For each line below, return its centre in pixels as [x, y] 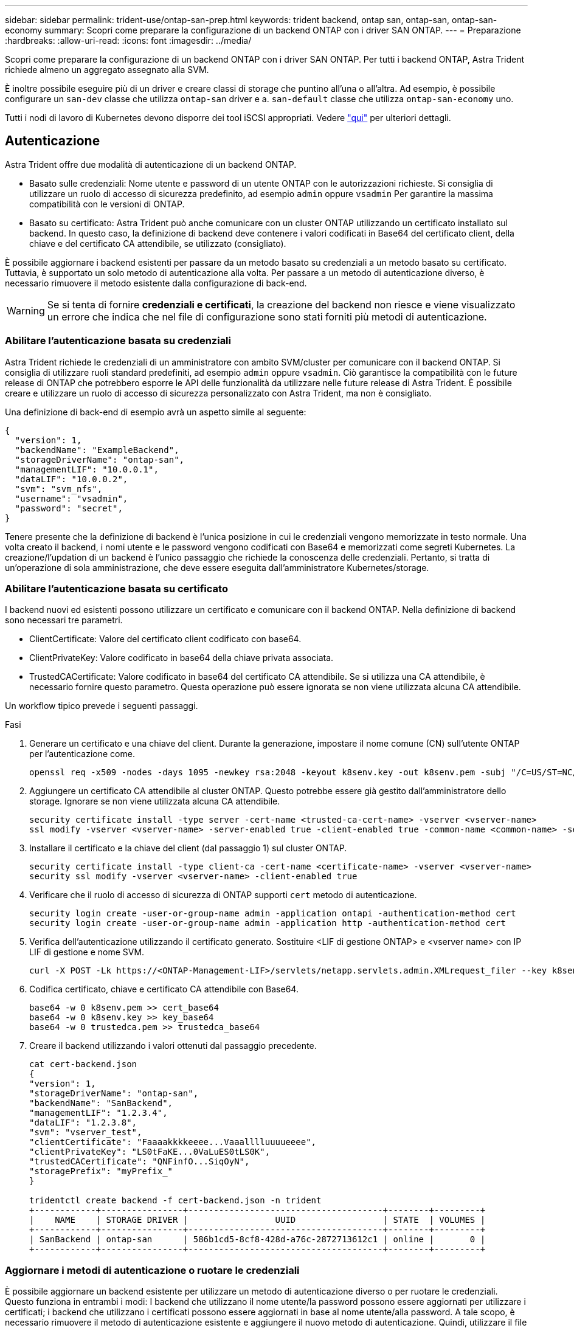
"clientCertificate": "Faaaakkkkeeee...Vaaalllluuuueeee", [173, 1142]
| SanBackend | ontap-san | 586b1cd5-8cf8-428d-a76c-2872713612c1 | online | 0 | [258, 1240]
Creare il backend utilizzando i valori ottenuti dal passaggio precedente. [173, 1046]
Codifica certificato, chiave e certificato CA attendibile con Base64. [164, 989]
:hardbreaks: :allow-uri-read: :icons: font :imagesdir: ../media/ [128, 40]
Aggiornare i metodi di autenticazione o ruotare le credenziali [152, 1270]
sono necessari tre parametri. [64, 620]
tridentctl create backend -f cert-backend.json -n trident [175, 1201]
